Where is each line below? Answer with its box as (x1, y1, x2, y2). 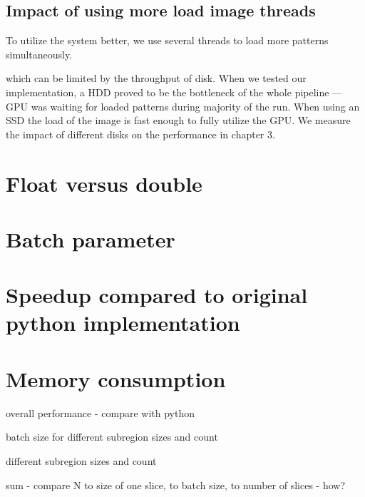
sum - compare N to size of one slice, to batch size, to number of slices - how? (6, 477, 346, 492)
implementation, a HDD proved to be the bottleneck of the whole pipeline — (6, 84, 343, 99)
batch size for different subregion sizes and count (6, 429, 218, 444)
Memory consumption (6, 364, 226, 393)
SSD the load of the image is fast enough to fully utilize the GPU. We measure (6, 113, 351, 128)
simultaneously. (6, 46, 73, 61)
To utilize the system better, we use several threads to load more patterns (6, 33, 329, 48)
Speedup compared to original (6, 280, 308, 309)
